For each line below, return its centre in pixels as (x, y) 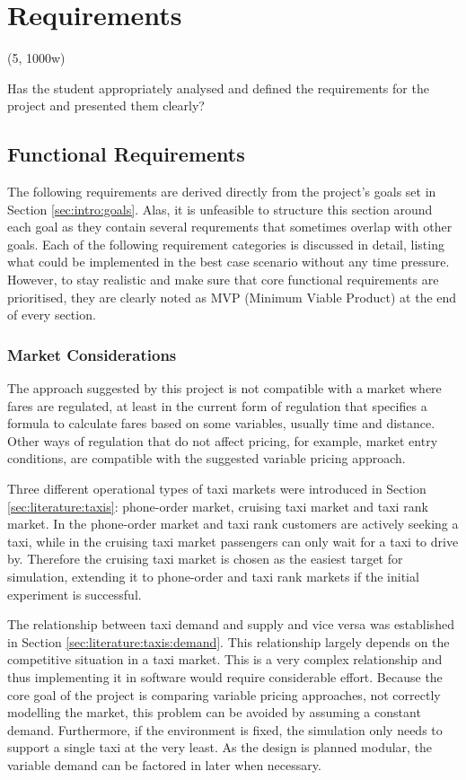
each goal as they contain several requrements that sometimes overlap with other (230, 227)
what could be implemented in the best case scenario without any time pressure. (229, 262)
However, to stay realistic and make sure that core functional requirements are (223, 280)
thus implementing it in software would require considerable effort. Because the (225, 676)
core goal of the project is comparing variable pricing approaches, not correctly (224, 694)
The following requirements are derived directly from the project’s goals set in (222, 192)
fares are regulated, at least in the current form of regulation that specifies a (217, 405)
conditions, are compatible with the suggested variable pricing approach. (207, 458)
